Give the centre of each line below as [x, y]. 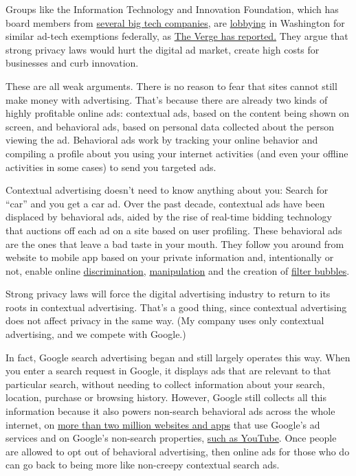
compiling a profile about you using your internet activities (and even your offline [177, 153]
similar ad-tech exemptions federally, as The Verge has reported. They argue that [177, 36]
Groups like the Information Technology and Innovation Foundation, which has [172, 9]
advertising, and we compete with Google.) [96, 334]
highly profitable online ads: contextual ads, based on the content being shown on [178, 113]
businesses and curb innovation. [72, 63]
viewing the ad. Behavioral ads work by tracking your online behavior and [162, 140]
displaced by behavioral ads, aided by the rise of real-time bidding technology [169, 217]
